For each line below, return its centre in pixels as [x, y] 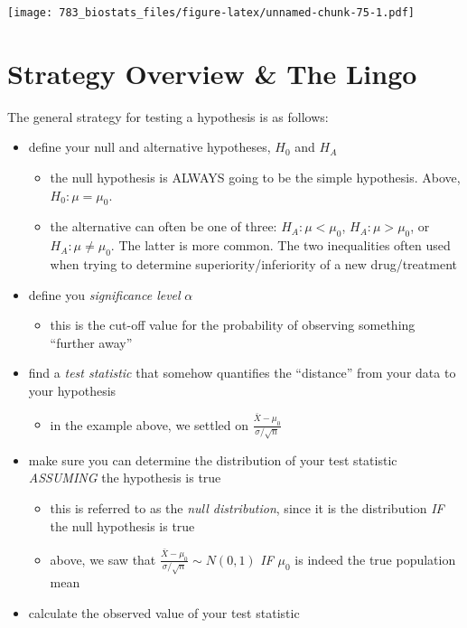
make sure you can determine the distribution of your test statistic [213, 459]
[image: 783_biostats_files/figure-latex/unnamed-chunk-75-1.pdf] [211, 13]
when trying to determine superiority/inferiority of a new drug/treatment [253, 263]
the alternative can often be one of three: [163, 226]
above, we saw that [103, 559]
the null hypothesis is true [122, 525]
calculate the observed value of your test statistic [164, 613]
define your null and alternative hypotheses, [149, 147]
